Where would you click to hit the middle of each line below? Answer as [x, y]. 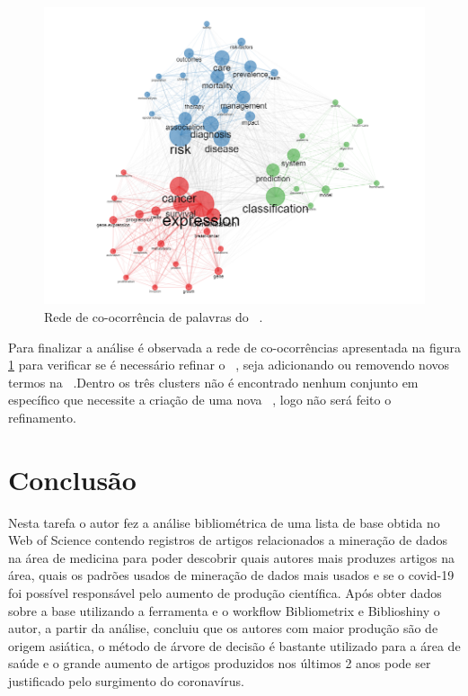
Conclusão [72, 479]
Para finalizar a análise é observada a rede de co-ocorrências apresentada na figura [235, 347]
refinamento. [42, 417]
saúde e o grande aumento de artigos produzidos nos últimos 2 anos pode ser [220, 663]
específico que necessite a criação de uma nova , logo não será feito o [200, 400]
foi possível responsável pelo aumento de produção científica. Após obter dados [225, 593]
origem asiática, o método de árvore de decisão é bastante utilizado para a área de [234, 645]
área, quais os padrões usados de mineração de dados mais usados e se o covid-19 [231, 575]
